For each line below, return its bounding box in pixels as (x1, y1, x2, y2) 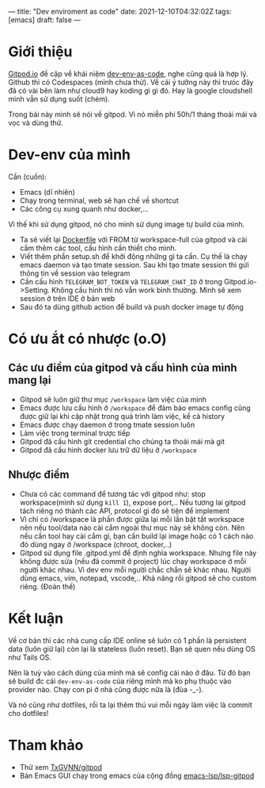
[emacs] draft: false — (8, 15, 81, 25)
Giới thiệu (8, 43, 73, 61)
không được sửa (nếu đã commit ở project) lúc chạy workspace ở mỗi (19, 556, 247, 565)
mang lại (8, 374, 51, 387)
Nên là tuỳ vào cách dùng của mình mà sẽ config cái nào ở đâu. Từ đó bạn (8, 668, 251, 677)
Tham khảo (8, 736, 84, 754)
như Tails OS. (8, 653, 51, 662)
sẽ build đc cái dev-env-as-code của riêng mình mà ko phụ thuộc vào (8, 676, 232, 686)
